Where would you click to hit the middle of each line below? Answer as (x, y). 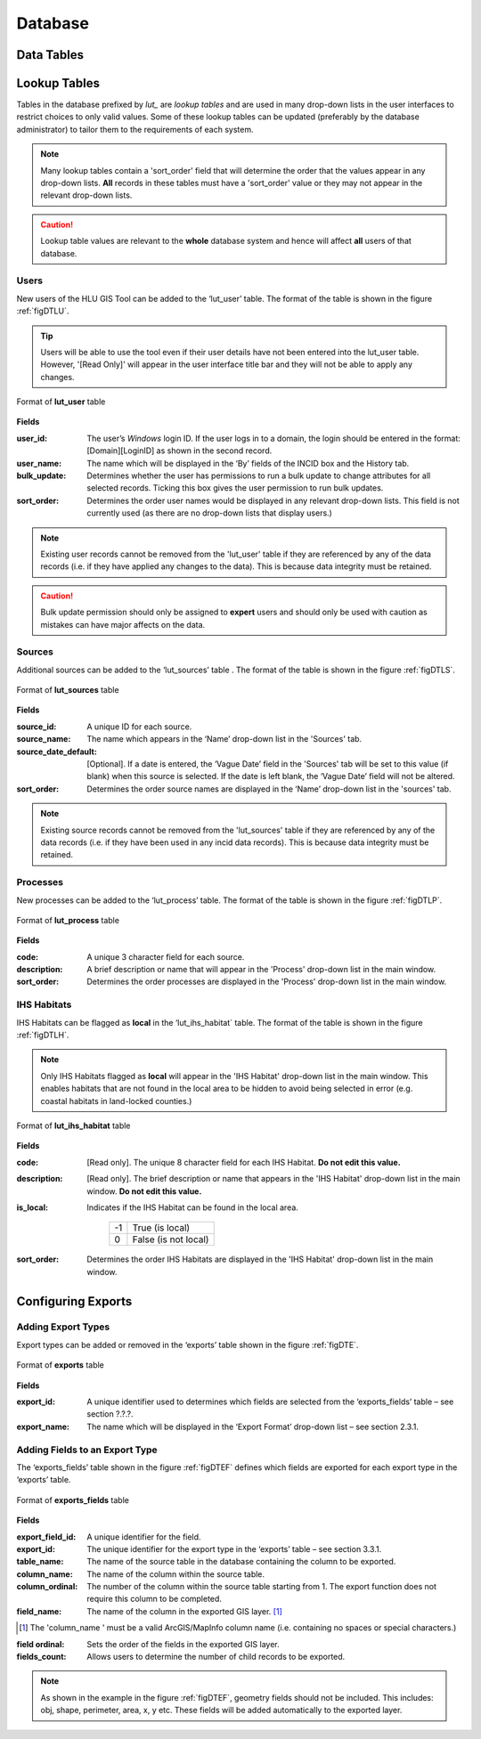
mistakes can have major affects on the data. (123, 624)
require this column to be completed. (155, 1599)
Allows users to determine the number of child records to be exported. (216, 1657)
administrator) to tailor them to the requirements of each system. (135, 129)
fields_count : (41, 1657)
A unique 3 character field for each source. (166, 956)
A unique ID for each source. (139, 727)
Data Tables (50, 55)
